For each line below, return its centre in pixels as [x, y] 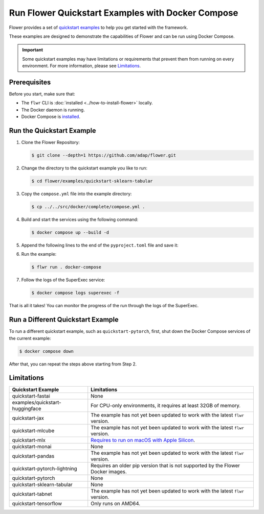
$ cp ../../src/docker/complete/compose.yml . [88, 207]
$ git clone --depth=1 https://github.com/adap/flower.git [104, 155]
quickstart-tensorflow [37, 504]
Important [33, 50]
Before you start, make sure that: [42, 94]
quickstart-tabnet [32, 494]
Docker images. [109, 472]
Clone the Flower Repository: [51, 143]
